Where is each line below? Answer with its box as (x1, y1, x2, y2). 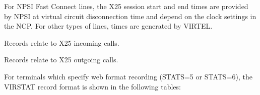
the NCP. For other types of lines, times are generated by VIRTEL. (4, 21, 213, 31)
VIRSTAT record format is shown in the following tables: (4, 81, 181, 91)
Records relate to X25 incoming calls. (4, 37, 119, 48)
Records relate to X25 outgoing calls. (4, 54, 118, 65)
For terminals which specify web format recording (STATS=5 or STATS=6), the (4, 71, 252, 81)
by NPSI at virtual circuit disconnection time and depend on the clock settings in (4, 11, 256, 21)
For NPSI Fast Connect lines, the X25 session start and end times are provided (4, 1, 248, 11)
